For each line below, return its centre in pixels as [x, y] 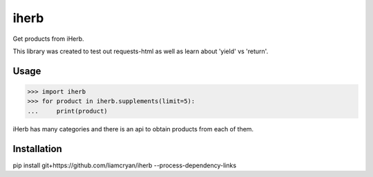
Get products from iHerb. [48, 39]
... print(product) [68, 111]
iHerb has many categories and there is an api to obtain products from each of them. [133, 129]
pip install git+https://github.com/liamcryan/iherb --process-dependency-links [125, 165]
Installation [37, 149]
